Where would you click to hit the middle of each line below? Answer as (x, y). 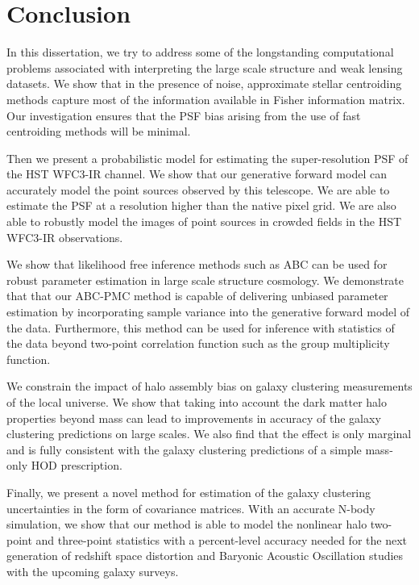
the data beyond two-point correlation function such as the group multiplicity (198, 343)
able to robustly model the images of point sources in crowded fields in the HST (204, 221)
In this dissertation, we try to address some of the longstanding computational (200, 52)
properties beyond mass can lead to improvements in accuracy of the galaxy (194, 418)
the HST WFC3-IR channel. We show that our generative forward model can (197, 174)
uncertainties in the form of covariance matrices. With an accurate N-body (191, 508)
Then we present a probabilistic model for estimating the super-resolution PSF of (207, 158)
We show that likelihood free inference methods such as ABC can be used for (197, 264)
